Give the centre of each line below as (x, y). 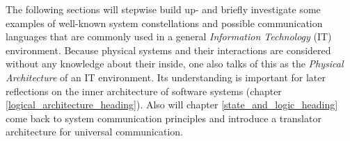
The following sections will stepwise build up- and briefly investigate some (163, 9)
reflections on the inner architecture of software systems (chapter (144, 91)
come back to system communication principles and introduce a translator (164, 118)
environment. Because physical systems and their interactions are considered (168, 50)
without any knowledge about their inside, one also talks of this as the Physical (175, 64)
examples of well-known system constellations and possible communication (164, 23)
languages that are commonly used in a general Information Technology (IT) (169, 36)
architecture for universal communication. (94, 132)
